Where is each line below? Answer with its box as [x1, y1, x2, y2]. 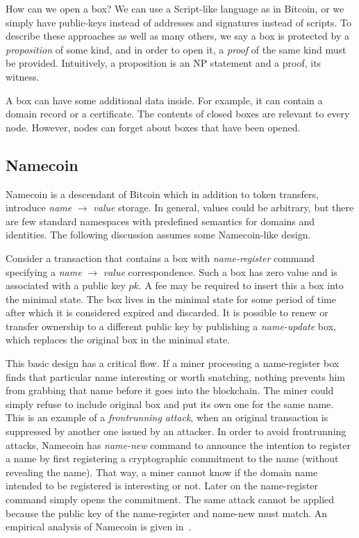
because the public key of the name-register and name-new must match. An [6, 505, 328, 520]
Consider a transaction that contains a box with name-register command [6, 250, 315, 265]
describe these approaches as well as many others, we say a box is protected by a [6, 28, 349, 43]
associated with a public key [6, 278, 126, 293]
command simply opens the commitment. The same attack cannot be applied [6, 492, 335, 507]
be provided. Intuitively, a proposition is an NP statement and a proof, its [6, 56, 322, 70]
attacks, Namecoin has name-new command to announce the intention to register [6, 437, 351, 452]
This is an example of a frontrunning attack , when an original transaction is [6, 410, 328, 425]
